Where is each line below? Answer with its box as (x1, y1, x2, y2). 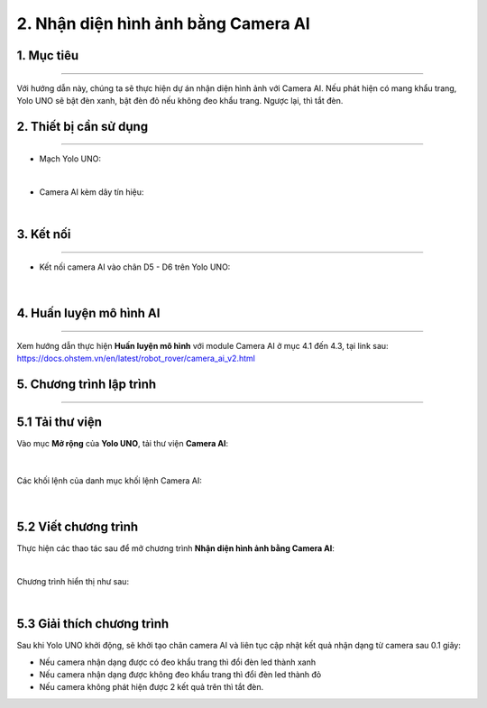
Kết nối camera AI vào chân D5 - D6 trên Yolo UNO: (39, 262, 231, 272)
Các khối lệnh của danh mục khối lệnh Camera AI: (16, 474, 202, 486)
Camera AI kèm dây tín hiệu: (39, 187, 144, 198)
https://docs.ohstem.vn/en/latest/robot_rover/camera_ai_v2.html (16, 353, 256, 364)
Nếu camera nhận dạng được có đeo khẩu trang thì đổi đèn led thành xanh (39, 657, 317, 667)
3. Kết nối (16, 226, 71, 243)
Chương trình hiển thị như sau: (16, 575, 130, 586)
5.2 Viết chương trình (16, 520, 139, 535)
